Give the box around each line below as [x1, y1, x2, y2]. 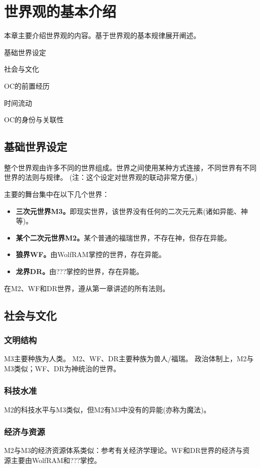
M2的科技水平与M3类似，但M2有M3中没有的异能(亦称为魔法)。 [4, 404, 211, 414]
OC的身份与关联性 [4, 114, 64, 125]
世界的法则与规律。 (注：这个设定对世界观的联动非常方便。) [4, 172, 198, 182]
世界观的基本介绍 [4, 1, 117, 22]
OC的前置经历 [4, 80, 50, 91]
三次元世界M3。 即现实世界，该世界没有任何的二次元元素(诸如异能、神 [16, 205, 248, 216]
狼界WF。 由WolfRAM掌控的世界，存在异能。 [16, 249, 166, 260]
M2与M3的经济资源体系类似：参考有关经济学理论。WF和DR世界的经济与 [4, 445, 243, 455]
